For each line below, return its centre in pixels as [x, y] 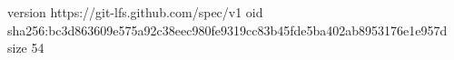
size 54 [26, 48]
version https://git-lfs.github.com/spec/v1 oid [135, 12]
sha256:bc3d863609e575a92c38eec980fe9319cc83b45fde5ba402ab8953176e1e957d [227, 30]
